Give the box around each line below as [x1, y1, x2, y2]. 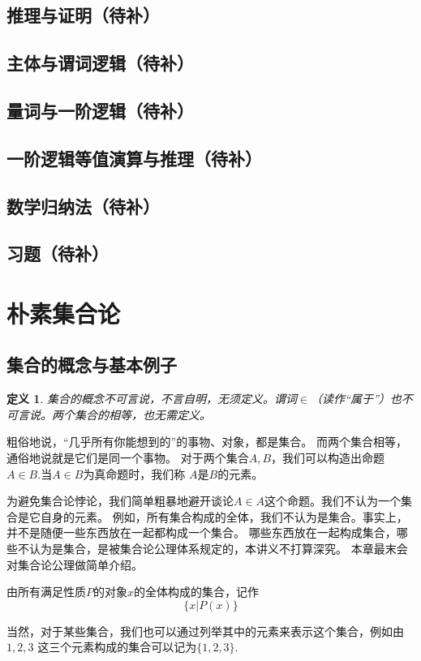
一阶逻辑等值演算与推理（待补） [6, 145, 262, 170]
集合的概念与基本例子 [6, 352, 177, 377]
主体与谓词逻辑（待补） [6, 50, 194, 75]
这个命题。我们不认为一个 [264, 492, 402, 509]
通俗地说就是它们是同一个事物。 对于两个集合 [6, 449, 249, 466]
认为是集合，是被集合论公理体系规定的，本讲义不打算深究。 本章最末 [28, 540, 397, 557]
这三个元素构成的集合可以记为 [37, 638, 197, 655]
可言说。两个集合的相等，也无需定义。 [6, 406, 211, 423]
